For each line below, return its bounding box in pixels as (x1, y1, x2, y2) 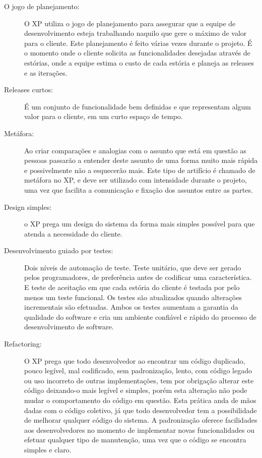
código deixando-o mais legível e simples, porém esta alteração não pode (24, 385, 247, 395)
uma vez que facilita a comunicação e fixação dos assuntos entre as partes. (24, 184, 253, 195)
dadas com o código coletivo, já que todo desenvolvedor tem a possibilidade (24, 405, 257, 415)
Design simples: (4, 201, 52, 212)
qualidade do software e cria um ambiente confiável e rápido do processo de (24, 311, 256, 322)
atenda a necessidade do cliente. (24, 228, 122, 239)
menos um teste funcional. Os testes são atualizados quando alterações (24, 292, 242, 302)
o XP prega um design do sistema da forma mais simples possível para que (24, 218, 255, 229)
